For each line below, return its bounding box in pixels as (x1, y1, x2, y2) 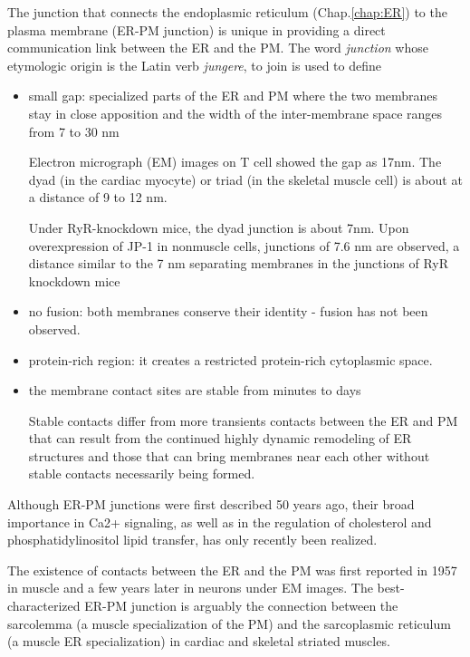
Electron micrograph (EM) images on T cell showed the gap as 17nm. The (28, 152, 442, 171)
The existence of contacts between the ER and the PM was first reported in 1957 (7, 560, 457, 579)
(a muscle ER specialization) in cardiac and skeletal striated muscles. (7, 632, 390, 651)
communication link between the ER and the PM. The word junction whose (7, 38, 428, 57)
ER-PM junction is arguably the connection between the (84, 596, 398, 615)
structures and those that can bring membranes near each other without (28, 446, 430, 465)
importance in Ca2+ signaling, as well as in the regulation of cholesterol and (7, 512, 432, 531)
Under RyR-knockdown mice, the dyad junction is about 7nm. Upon (28, 217, 409, 237)
